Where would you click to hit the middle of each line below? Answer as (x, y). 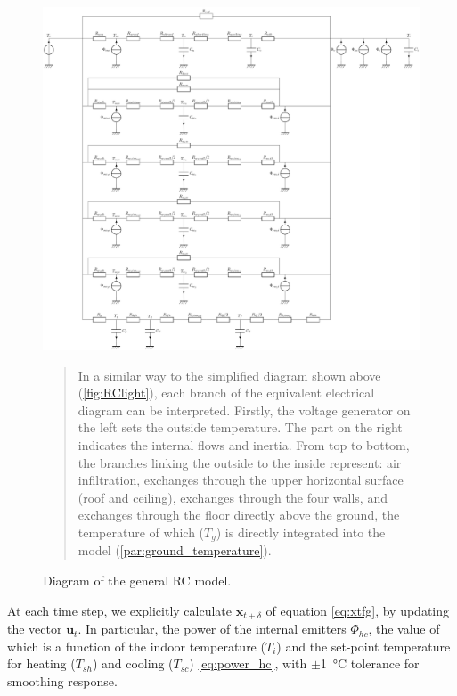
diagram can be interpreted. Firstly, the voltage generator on (244, 409)
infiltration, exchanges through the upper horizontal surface (241, 480)
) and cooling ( (133, 663)
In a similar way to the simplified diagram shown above (229, 375)
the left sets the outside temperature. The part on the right (240, 427)
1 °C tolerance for (370, 663)
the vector (35, 629)
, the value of (404, 629)
